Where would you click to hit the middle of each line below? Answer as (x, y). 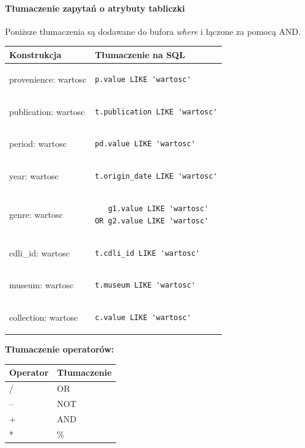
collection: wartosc (44, 317)
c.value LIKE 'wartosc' (143, 318)
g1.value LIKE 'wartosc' (158, 209)
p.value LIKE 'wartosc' (143, 79)
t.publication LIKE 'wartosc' (156, 112)
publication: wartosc (47, 111)
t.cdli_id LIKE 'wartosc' (147, 253)
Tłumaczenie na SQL (140, 54)
